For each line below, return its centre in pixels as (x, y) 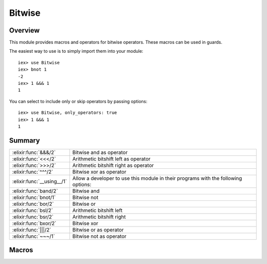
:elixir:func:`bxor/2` (34, 223)
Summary (24, 140)
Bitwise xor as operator (99, 172)
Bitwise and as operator (100, 152)
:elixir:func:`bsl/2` (33, 210)
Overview (24, 30)
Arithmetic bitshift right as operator (113, 165)
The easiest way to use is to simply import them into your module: (76, 51)
